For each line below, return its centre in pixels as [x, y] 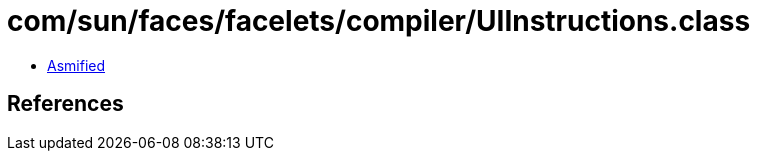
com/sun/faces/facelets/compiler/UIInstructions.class [379, 21]
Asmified [76, 65]
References [65, 104]
